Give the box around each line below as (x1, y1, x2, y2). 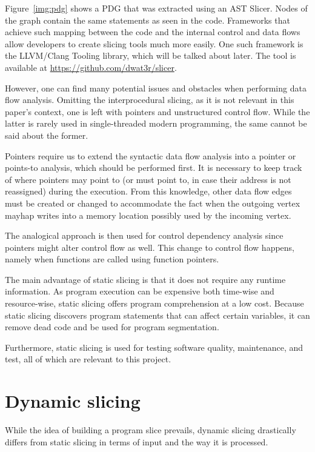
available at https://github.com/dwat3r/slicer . (5, 61, 177, 73)
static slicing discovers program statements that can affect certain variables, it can (5, 308, 310, 321)
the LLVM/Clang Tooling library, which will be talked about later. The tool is (5, 49, 296, 62)
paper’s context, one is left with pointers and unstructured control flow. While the (5, 105, 310, 118)
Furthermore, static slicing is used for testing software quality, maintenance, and (5, 341, 303, 353)
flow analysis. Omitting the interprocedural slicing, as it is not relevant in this (5, 93, 294, 106)
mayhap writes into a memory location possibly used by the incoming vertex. (5, 208, 291, 221)
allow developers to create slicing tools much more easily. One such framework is (5, 37, 303, 50)
